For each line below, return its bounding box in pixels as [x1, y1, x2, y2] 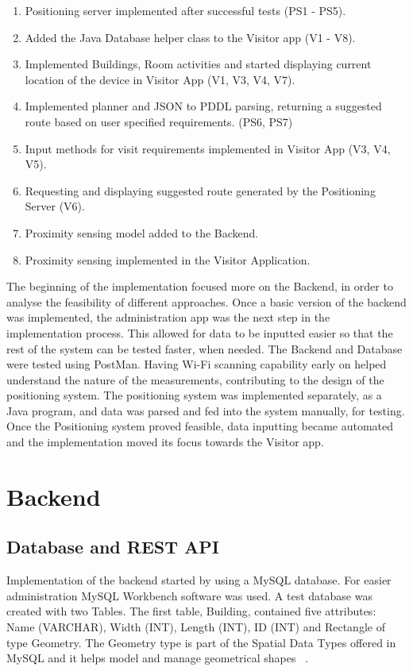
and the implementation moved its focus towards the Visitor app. [6, 434, 324, 450]
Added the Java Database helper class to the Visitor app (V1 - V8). [25, 29, 356, 45]
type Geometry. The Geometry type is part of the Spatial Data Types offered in [6, 634, 396, 650]
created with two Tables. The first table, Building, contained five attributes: [6, 603, 376, 619]
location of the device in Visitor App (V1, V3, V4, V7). [25, 71, 295, 87]
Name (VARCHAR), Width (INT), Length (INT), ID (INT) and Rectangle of [6, 619, 385, 635]
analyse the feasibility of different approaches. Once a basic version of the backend [6, 293, 407, 310]
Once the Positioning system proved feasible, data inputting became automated [6, 418, 394, 434]
